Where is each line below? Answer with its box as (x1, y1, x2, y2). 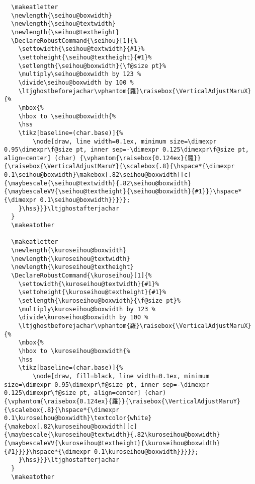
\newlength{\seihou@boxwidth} (11, 12, 112, 19)
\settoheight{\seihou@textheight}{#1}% (18, 53, 152, 61)
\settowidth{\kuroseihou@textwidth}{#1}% (18, 280, 159, 288)
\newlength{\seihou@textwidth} (11, 20, 116, 28)
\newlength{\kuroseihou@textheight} (11, 263, 134, 271)
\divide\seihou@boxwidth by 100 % (18, 79, 134, 86)
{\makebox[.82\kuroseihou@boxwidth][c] (4, 423, 137, 430)
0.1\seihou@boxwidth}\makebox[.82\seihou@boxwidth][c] (4, 171, 192, 179)
